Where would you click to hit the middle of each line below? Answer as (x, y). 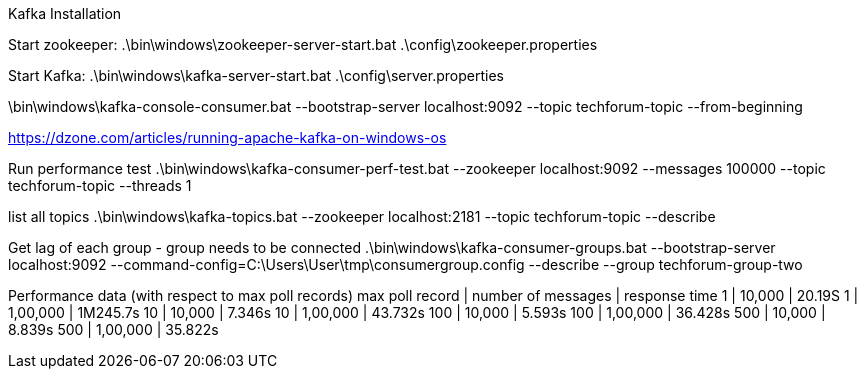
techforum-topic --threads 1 (100, 185)
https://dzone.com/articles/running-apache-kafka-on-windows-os (227, 137)
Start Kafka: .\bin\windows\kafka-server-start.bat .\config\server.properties (256, 75)
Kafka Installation (65, 13)
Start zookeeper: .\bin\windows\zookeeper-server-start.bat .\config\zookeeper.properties (303, 44)
